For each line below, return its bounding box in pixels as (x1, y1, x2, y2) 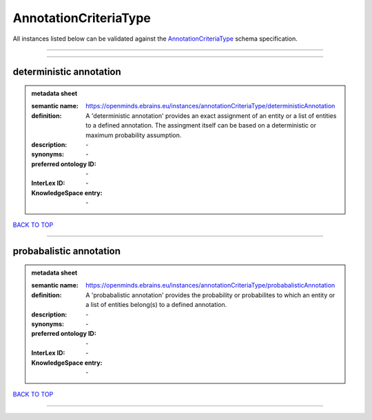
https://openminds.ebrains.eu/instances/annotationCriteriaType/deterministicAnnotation (85, 102, 335, 110)
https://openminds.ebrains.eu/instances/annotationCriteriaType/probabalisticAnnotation (85, 281, 335, 290)
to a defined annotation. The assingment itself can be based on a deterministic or (85, 121, 317, 130)
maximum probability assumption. (85, 131, 182, 139)
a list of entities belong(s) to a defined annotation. (85, 301, 227, 309)
